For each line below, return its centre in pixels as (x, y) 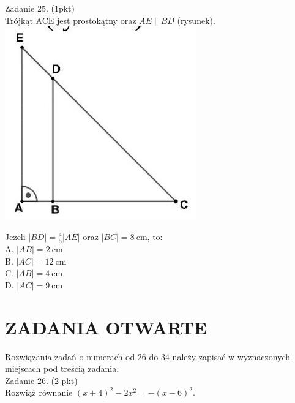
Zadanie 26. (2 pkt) (41, 380)
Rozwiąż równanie (39, 392)
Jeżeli (15, 236)
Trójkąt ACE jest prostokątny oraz (71, 20)
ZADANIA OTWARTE (106, 327)
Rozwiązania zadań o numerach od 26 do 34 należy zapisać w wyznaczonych (148, 356)
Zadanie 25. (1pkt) (40, 8)
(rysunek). (196, 20)
